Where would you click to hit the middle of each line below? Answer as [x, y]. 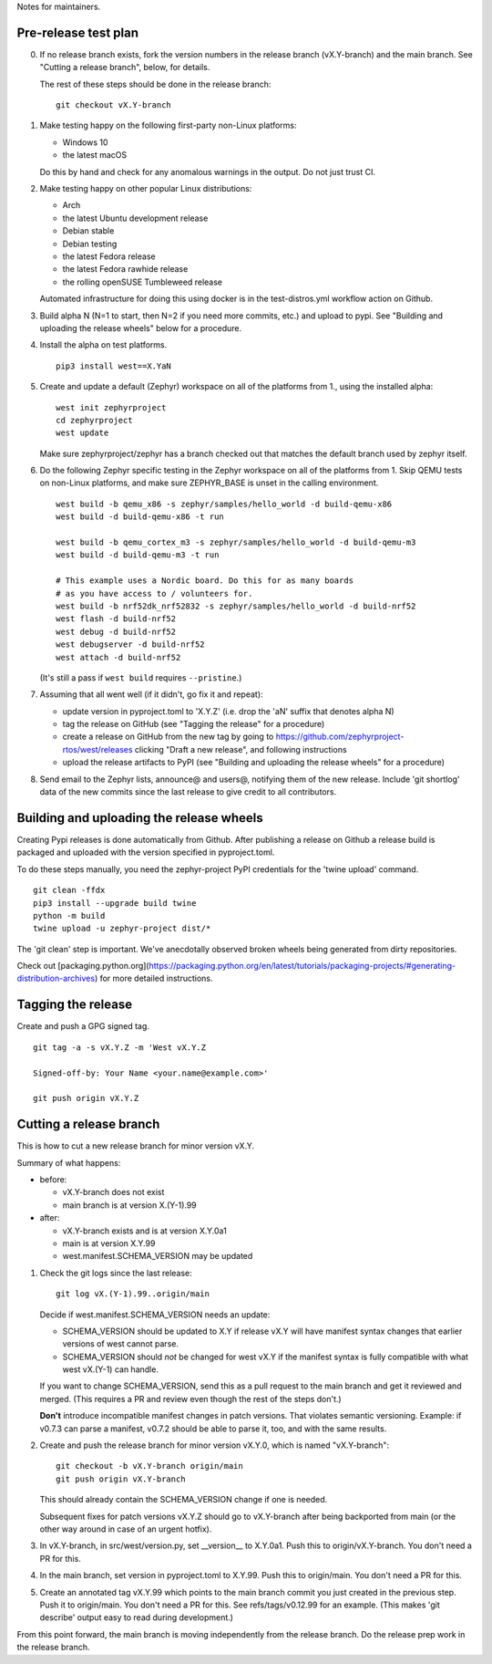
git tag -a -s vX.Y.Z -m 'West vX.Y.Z [120, 1047]
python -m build [69, 915]
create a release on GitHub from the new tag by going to [168, 737]
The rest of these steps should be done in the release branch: [155, 84]
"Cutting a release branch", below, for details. [125, 68]
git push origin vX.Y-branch [121, 1479]
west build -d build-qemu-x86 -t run [140, 517]
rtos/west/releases [97, 749]
